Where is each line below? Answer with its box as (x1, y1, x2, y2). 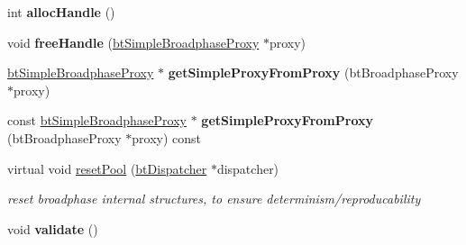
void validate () (7, 219, 98, 238)
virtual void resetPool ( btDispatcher (7, 159, 207, 177)
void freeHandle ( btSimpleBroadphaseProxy (7, 32, 260, 51)
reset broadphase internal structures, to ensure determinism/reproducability (7, 189, 421, 208)
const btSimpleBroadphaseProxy (7, 111, 187, 130)
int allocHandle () (7, 3, 115, 21)
